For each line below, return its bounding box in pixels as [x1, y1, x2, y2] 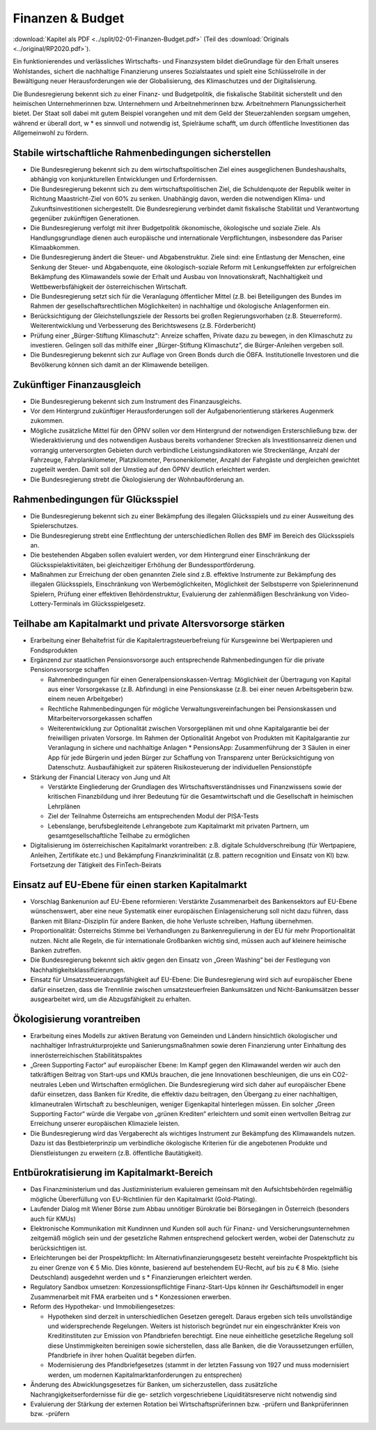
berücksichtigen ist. [30, 1244, 87, 1252]
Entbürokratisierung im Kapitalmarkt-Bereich [13, 1167, 214, 1179]
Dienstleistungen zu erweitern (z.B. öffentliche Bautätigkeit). [30, 1148, 203, 1157]
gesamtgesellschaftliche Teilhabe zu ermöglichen [47, 831, 190, 840]
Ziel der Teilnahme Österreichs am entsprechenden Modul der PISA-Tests [47, 812, 259, 820]
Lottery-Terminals [30, 600, 81, 608]
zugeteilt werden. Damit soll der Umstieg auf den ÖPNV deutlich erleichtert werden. [30, 465, 271, 474]
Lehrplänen [47, 802, 81, 811]
